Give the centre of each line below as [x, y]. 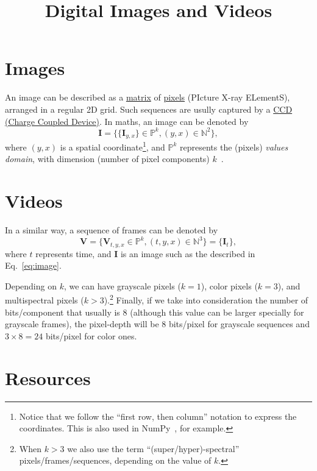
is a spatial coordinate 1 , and [112, 146]
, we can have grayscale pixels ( [122, 285]
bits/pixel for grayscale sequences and [239, 324]
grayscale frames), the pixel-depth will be [82, 324]
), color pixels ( [229, 285]
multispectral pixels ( [45, 300]
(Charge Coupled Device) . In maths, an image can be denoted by [127, 121]
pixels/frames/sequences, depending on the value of [115, 460]
